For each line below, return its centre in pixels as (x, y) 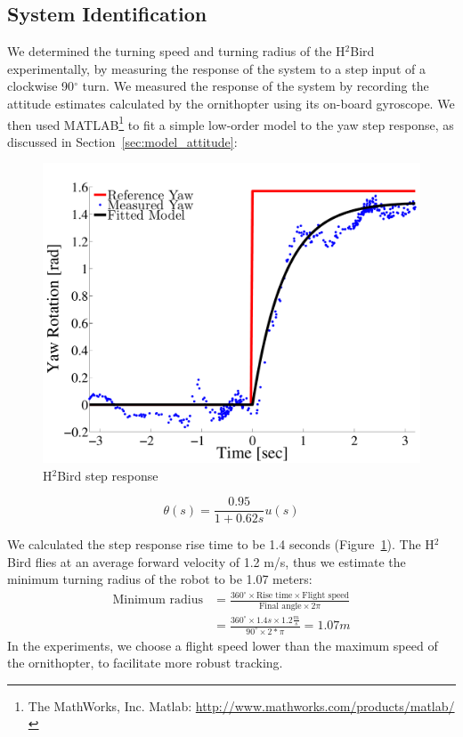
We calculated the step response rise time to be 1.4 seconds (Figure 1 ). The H (221, 544)
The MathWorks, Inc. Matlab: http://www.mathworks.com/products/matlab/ (241, 705)
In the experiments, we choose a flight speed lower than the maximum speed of (223, 645)
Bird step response (108, 475)
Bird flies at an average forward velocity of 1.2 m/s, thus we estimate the (207, 561)
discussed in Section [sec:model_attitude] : (122, 141)
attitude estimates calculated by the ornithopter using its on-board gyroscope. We (231, 103)
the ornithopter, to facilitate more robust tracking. (145, 663)
